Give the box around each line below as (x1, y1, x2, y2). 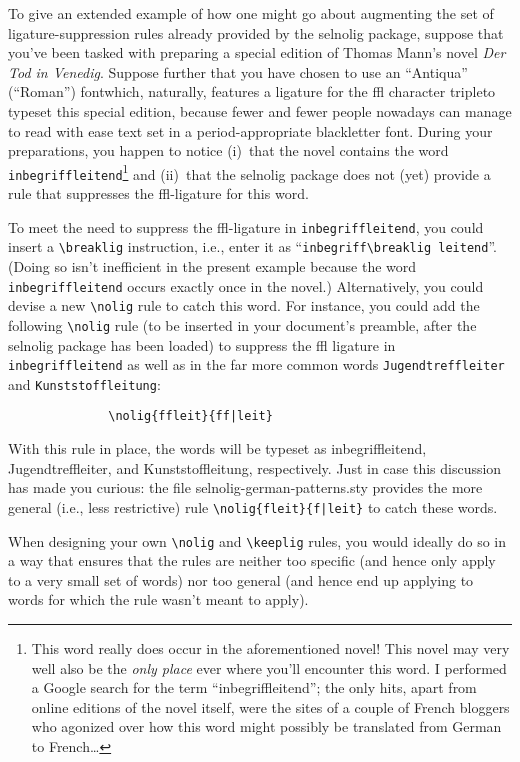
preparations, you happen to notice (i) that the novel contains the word (8, 140, 449, 161)
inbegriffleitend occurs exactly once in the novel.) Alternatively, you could (8, 275, 484, 296)
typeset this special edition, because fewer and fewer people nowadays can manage (8, 100, 512, 121)
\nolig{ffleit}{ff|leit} (108, 409, 273, 424)
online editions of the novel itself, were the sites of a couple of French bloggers (31, 696, 510, 717)
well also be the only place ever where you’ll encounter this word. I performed (31, 657, 507, 678)
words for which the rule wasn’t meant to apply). (8, 589, 309, 610)
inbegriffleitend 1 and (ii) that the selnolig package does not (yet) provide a (8, 160, 491, 184)
